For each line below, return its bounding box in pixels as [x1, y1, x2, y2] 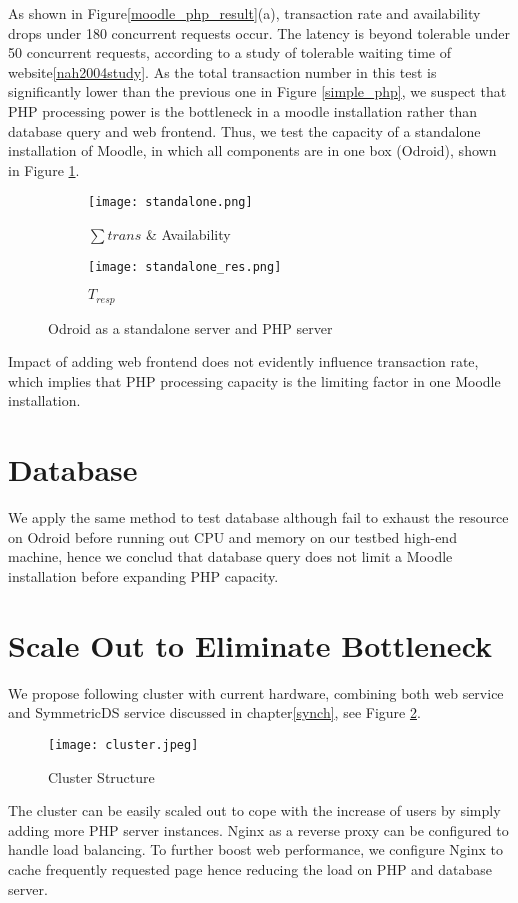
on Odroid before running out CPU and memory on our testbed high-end [8, 526, 457, 547]
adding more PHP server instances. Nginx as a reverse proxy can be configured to [8, 819, 509, 840]
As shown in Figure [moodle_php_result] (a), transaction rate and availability [8, 3, 481, 23]
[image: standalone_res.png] [88, 259, 282, 274]
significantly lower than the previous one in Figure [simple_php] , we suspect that [8, 81, 507, 102]
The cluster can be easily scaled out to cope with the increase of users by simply [8, 800, 501, 821]
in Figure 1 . [8, 159, 80, 180]
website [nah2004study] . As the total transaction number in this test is [8, 61, 437, 82]
